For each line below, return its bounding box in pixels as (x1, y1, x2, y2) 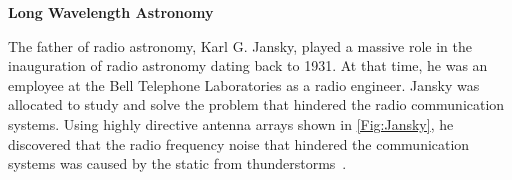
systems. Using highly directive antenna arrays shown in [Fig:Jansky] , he (8, 113, 454, 134)
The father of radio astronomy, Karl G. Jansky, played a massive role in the (8, 35, 472, 56)
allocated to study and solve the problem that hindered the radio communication (8, 94, 505, 115)
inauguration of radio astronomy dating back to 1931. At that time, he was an (8, 55, 488, 76)
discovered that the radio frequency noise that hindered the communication (8, 133, 470, 154)
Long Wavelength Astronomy (8, 2, 214, 22)
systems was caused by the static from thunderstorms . (8, 153, 347, 174)
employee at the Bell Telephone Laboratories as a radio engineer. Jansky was (8, 74, 480, 95)
